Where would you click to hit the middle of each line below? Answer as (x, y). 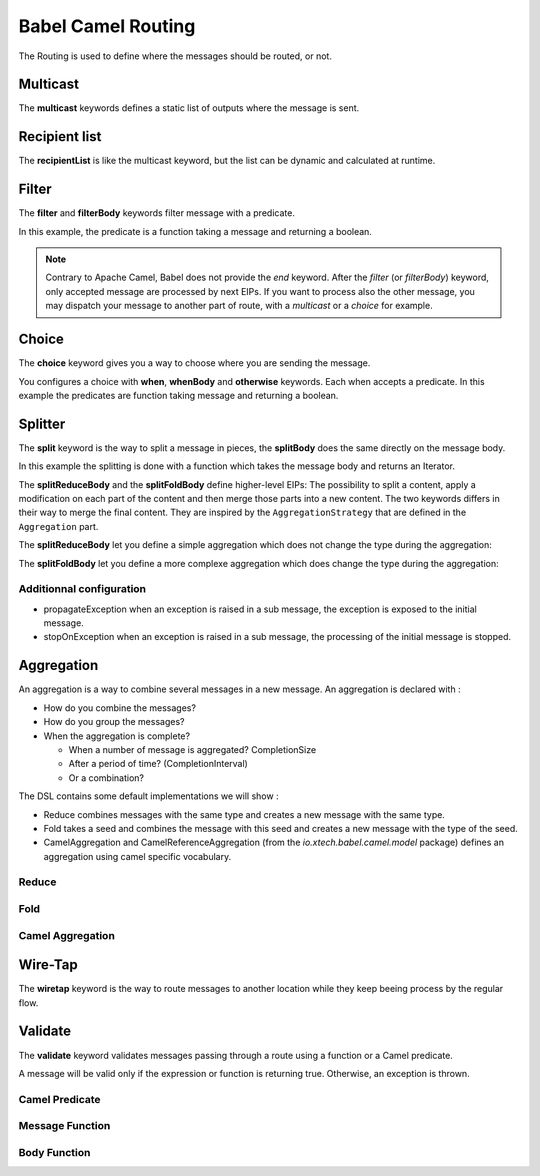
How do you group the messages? (114, 722)
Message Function (64, 1126)
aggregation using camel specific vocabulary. (137, 856)
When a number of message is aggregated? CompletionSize (192, 749)
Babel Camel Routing (107, 26)
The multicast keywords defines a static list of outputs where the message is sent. (189, 108)
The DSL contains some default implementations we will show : (148, 796)
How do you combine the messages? (120, 707)
